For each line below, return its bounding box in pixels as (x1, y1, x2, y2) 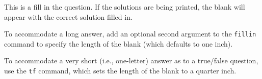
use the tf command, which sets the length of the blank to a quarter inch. (4, 65, 237, 76)
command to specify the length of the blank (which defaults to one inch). (4, 38, 233, 49)
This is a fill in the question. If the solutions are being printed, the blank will (4, 2, 245, 12)
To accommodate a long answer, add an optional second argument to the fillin (4, 28, 256, 39)
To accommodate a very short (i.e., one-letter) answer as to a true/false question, (4, 55, 258, 66)
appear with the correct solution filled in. (4, 11, 133, 22)
